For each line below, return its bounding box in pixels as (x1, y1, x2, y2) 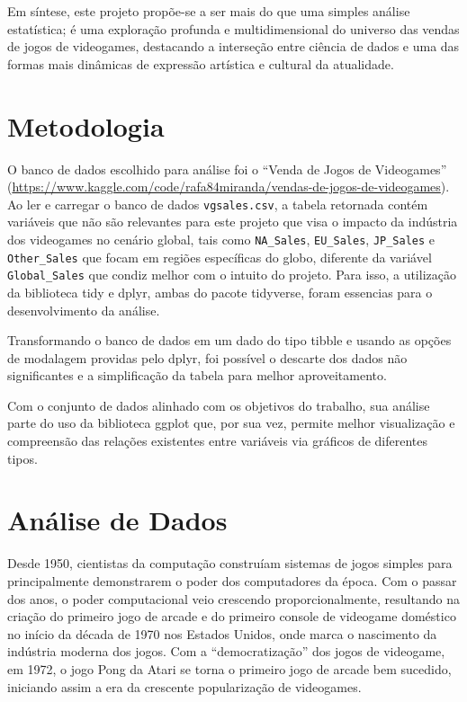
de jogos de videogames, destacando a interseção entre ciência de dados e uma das (7, 37, 460, 56)
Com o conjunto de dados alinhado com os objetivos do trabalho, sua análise (7, 395, 430, 414)
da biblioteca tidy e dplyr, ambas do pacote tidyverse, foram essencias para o (7, 282, 433, 301)
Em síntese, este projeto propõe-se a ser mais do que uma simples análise (7, 2, 410, 20)
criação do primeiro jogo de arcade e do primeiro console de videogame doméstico (7, 607, 456, 626)
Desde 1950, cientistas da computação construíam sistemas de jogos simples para (7, 554, 453, 573)
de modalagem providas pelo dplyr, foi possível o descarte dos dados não (7, 348, 408, 367)
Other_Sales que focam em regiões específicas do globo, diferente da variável (7, 247, 432, 266)
